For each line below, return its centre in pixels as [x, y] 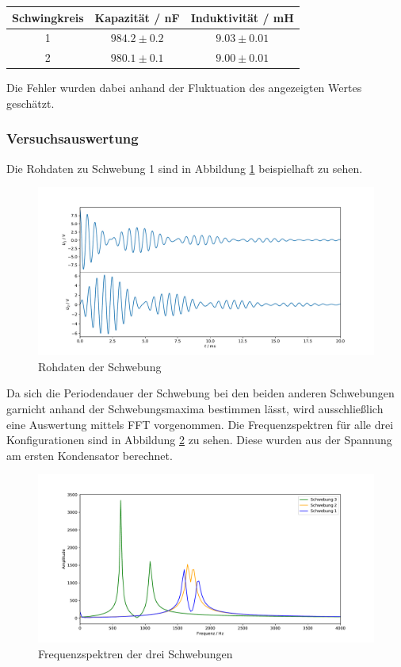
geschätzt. [31, 103]
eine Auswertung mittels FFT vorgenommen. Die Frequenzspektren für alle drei [200, 424]
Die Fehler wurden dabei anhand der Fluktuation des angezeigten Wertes [184, 88]
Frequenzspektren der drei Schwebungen [136, 654]
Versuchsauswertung [73, 138]
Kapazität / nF [137, 17]
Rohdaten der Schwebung [100, 366]
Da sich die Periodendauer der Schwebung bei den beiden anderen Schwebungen [200, 393]
